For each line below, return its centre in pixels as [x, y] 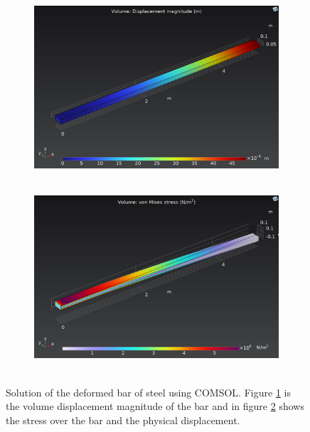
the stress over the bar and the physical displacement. [123, 420]
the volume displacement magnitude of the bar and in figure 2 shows [155, 406]
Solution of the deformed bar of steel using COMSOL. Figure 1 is [148, 392]
